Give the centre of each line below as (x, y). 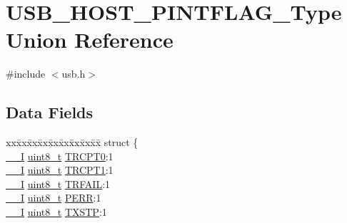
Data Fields (50, 112)
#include (26, 74)
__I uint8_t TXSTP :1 (56, 212)
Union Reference (90, 40)
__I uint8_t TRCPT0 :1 (60, 156)
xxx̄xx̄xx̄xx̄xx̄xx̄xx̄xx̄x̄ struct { (72, 142)
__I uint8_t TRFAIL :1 (58, 183)
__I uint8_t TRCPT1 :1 (60, 170)
